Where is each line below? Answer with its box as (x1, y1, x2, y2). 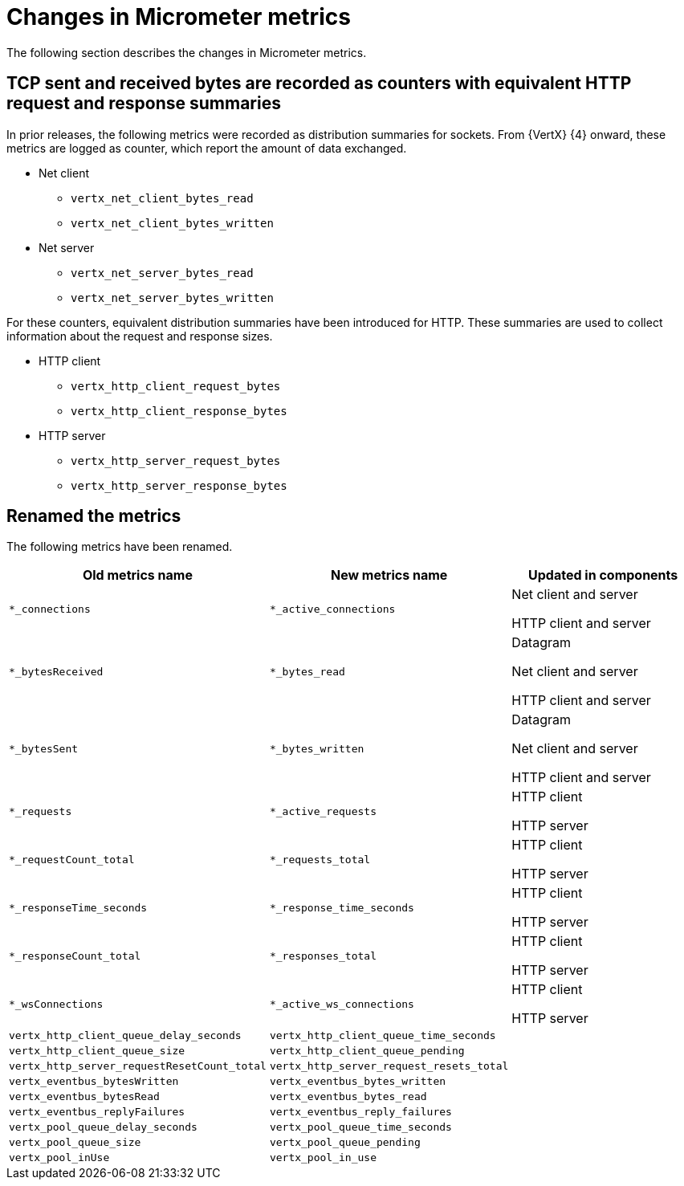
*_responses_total (269, 949, 377, 962)
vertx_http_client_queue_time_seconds (269, 1029, 496, 1042)
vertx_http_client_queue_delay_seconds (9, 1029, 242, 1042)
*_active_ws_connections (269, 997, 414, 1010)
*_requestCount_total (9, 853, 135, 866)
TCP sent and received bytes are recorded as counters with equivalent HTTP (6, 73, 632, 94)
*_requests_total (269, 853, 371, 866)
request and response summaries (6, 93, 281, 114)
